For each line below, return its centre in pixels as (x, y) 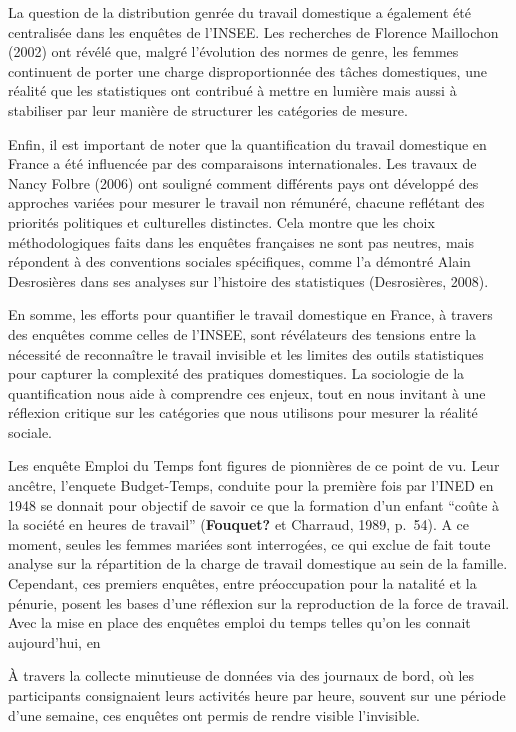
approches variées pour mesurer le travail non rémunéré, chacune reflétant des (246, 202)
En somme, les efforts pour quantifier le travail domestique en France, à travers (250, 314)
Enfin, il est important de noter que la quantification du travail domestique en (247, 143)
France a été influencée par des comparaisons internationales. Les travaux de (242, 163)
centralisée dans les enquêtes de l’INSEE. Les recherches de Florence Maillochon (253, 31)
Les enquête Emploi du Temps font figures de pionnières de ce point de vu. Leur (254, 465)
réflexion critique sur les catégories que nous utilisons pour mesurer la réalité (243, 412)
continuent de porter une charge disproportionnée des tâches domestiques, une (247, 70)
